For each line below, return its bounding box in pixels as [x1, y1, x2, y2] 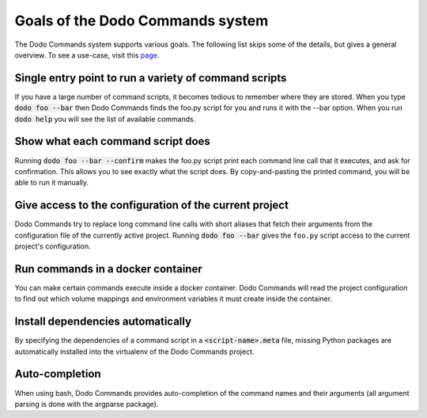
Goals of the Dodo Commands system [14, 12, 269, 29]
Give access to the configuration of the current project [14, 199, 289, 212]
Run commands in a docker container [14, 262, 202, 275]
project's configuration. [14, 241, 91, 251]
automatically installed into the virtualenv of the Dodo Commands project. [14, 347, 255, 356]
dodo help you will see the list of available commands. [14, 114, 196, 123]
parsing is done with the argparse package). [14, 399, 159, 408]
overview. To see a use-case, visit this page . [14, 50, 160, 59]
